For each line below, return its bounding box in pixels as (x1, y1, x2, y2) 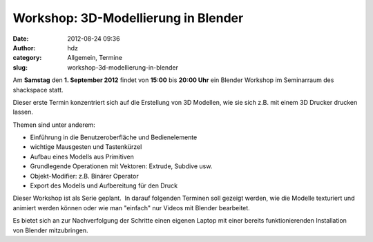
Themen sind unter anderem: (12, 121, 96, 129)
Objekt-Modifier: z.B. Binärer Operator (30, 172, 139, 180)
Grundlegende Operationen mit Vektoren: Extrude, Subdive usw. (30, 162, 213, 170)
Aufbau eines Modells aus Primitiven (30, 152, 134, 161)
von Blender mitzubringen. (12, 226, 89, 234)
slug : (12, 63, 28, 72)
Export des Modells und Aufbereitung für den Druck (30, 181, 178, 190)
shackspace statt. (12, 85, 64, 94)
